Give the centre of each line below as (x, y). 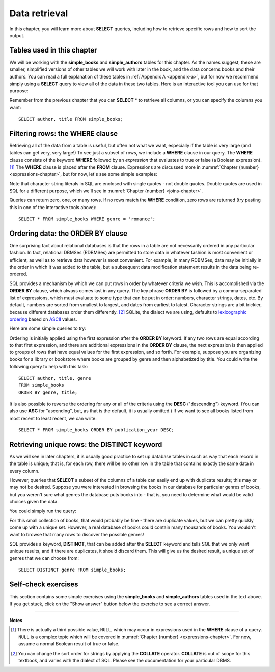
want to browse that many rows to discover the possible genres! (77, 534)
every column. (24, 471)
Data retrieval (39, 13)
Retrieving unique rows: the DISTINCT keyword (86, 444)
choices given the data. (34, 502)
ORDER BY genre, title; (48, 392)
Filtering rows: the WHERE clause (64, 133)
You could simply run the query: (43, 511)
